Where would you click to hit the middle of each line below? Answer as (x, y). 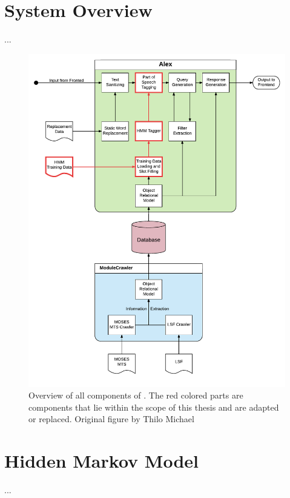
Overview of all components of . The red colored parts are (136, 395)
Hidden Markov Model (101, 461)
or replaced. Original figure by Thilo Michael (111, 419)
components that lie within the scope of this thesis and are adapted (154, 407)
